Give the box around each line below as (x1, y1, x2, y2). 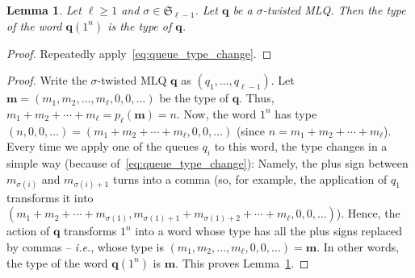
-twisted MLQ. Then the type (262, 2, 406, 18)
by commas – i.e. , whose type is (6, 238, 164, 255)
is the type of (107, 17, 172, 34)
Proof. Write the (6, 72, 87, 89)
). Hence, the (336, 205, 400, 222)
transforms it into (6, 189, 94, 205)
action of (6, 222, 50, 239)
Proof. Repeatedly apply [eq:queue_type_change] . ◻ (6, 44, 272, 61)
